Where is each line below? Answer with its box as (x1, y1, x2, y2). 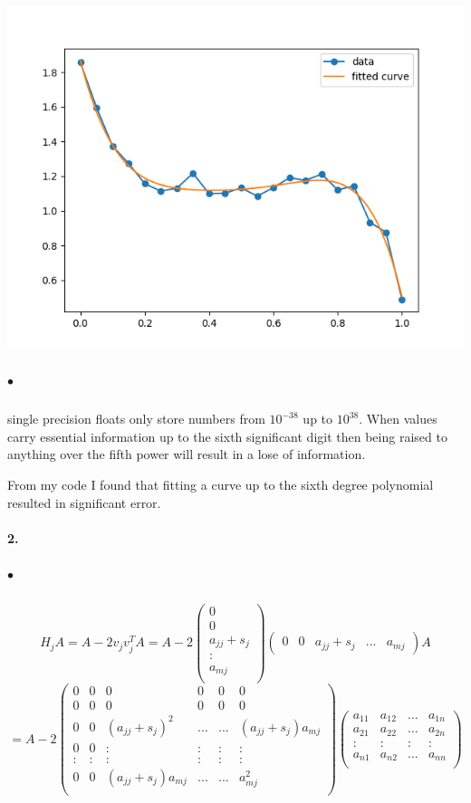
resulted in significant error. (7, 492, 161, 511)
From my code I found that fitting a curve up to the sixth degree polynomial (7, 474, 434, 493)
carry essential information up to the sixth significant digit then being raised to (7, 426, 447, 445)
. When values (359, 409, 437, 428)
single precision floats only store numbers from (7, 409, 265, 428)
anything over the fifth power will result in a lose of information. (7, 445, 366, 464)
